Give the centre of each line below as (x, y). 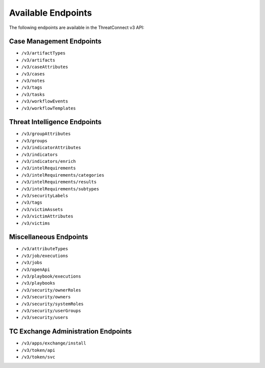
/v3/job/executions (45, 256)
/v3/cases (33, 74)
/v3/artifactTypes (43, 53)
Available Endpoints (51, 13)
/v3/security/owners (46, 297)
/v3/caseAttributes (45, 67)
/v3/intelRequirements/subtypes (60, 189)
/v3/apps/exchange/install (54, 343)
